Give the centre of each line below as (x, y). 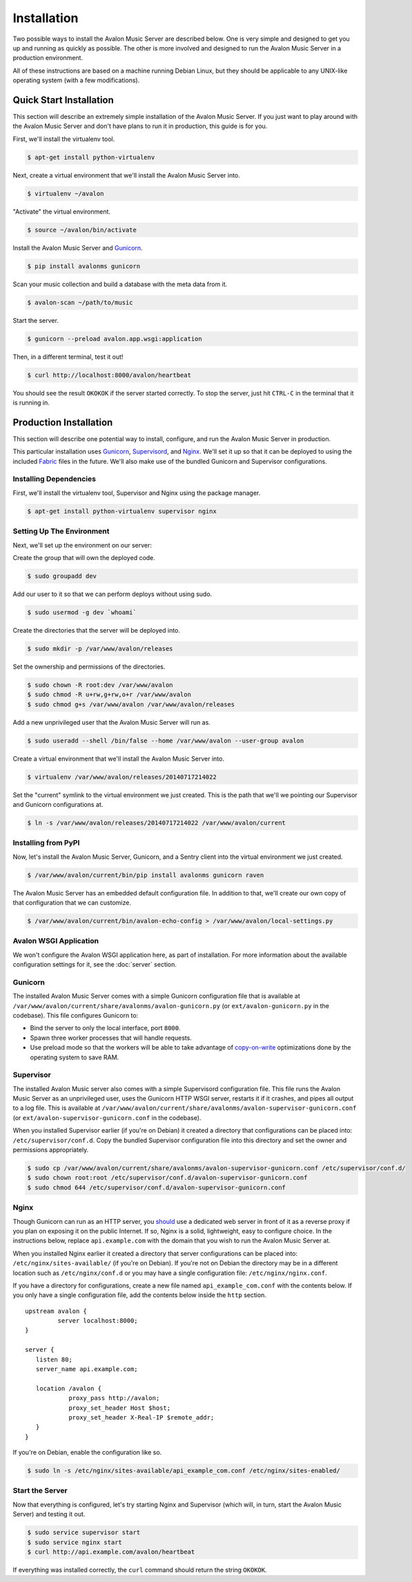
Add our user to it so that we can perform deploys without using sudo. (112, 594)
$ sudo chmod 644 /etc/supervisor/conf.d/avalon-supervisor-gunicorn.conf (157, 1187)
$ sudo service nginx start (75, 1542)
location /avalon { (69, 1388)
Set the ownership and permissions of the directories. (89, 667)
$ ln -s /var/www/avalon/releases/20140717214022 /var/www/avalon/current (157, 822)
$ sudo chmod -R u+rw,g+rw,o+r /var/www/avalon (109, 695)
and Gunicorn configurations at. (58, 804)
